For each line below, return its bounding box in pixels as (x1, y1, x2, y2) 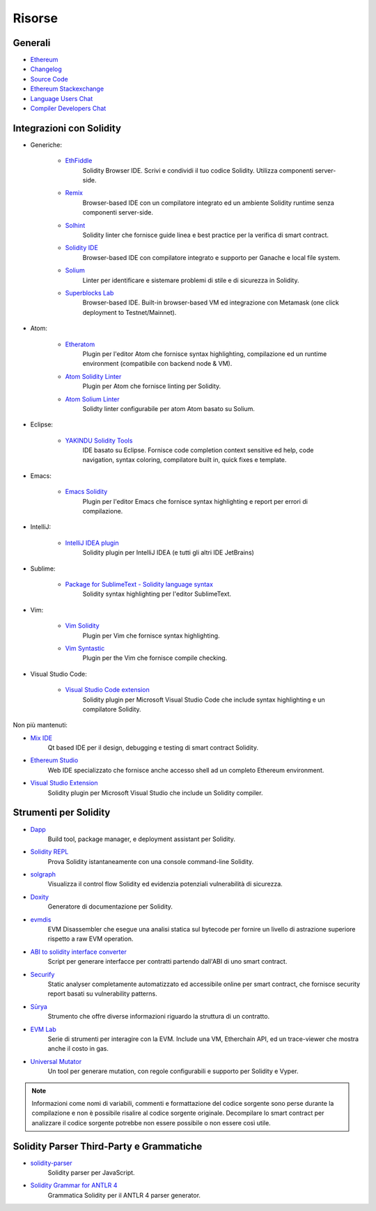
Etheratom (65, 340, 95, 348)
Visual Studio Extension (30, 779, 98, 787)
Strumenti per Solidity (13, 807, 111, 819)
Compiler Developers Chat (30, 105, 107, 113)
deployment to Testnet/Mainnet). (82, 308, 177, 316)
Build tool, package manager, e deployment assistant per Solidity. (47, 835, 236, 843)
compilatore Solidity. (82, 704, 142, 714)
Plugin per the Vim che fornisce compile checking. (82, 654, 228, 662)
